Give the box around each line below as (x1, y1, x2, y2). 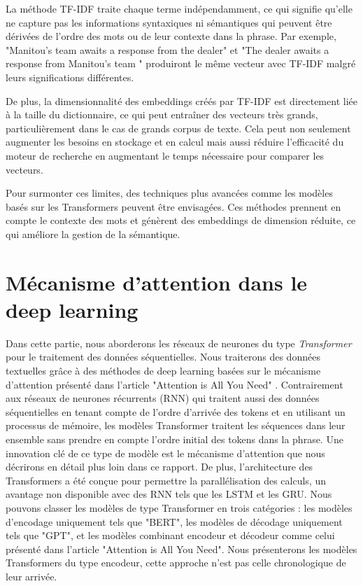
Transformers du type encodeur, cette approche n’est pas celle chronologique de (6, 555, 346, 570)
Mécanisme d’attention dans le (6, 267, 308, 296)
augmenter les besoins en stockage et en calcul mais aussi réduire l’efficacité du (6, 134, 344, 149)
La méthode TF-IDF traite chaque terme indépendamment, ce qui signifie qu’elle (6, 1, 353, 15)
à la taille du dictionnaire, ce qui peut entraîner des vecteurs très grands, (6, 107, 318, 122)
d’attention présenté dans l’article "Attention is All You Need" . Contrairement (6, 377, 343, 391)
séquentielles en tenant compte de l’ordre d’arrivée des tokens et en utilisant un (6, 404, 346, 419)
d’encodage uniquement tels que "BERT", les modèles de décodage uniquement (6, 514, 343, 529)
